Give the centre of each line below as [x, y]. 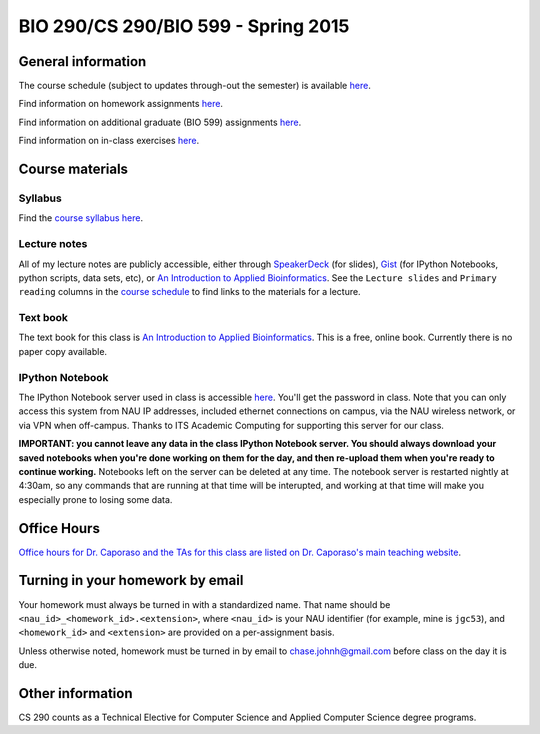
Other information [75, 693]
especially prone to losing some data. [95, 499]
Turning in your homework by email [131, 580]
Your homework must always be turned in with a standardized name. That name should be [204, 604]
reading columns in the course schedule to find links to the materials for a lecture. [189, 292]
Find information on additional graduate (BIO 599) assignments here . [160, 122]
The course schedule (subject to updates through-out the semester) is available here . [195, 86]
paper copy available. [63, 351]
